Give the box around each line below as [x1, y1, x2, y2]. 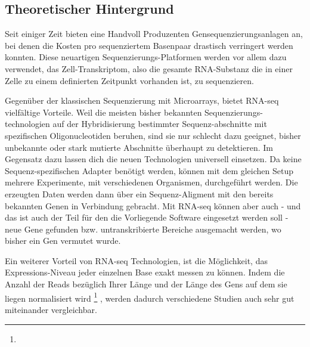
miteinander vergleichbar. [5, 303, 97, 315]
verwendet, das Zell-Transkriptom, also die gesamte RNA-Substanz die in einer [5, 62, 293, 75]
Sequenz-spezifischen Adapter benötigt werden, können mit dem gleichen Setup [5, 164, 294, 176]
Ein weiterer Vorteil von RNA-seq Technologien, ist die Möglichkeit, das [5, 254, 268, 267]
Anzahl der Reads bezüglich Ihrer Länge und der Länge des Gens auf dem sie [5, 278, 287, 290]
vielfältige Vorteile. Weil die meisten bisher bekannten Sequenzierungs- [5, 106, 263, 118]
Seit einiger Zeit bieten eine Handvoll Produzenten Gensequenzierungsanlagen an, [5, 27, 303, 40]
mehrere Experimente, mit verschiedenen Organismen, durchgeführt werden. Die [5, 176, 298, 188]
